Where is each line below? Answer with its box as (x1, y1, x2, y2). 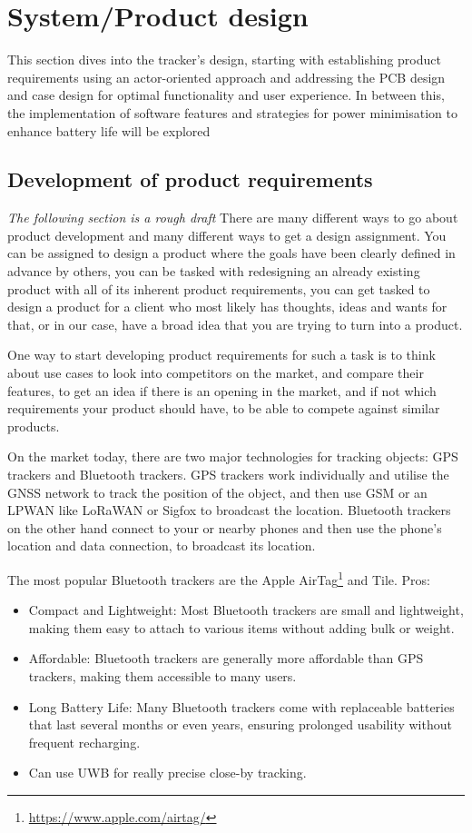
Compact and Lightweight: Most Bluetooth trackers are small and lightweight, (28, 600, 464, 620)
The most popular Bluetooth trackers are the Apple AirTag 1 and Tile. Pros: (7, 567, 430, 589)
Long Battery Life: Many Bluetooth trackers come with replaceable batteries (28, 697, 455, 716)
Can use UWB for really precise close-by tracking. (28, 763, 307, 782)
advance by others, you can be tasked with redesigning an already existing (7, 262, 420, 281)
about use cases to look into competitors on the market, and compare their (7, 363, 424, 382)
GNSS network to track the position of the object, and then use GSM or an (7, 482, 428, 501)
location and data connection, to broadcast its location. (7, 536, 316, 555)
